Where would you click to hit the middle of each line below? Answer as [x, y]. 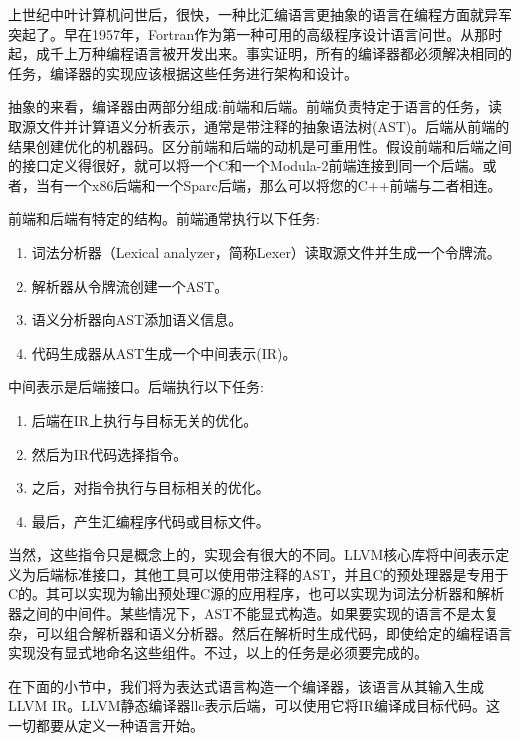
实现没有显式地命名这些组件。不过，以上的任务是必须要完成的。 [218, 652]
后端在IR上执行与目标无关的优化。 [144, 419]
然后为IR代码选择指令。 [109, 453]
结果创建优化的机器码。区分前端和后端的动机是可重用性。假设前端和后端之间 [260, 145]
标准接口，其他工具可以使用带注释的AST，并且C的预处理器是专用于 [286, 573]
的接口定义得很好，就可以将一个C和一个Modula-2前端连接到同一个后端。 [245, 165]
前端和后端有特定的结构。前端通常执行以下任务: [164, 218]
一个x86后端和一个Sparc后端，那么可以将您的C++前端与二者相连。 [282, 184]
